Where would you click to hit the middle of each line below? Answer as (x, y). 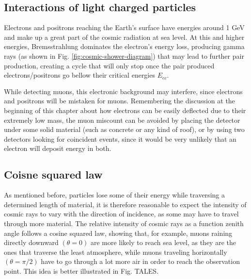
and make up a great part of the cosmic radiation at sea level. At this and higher (124, 37)
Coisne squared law (53, 174)
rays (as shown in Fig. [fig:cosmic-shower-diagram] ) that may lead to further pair (124, 56)
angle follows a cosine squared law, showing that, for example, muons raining (118, 233)
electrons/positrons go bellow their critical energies (79, 75)
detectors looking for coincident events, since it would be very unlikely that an (120, 139)
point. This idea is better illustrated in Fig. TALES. (81, 271)
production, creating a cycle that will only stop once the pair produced (109, 65)
